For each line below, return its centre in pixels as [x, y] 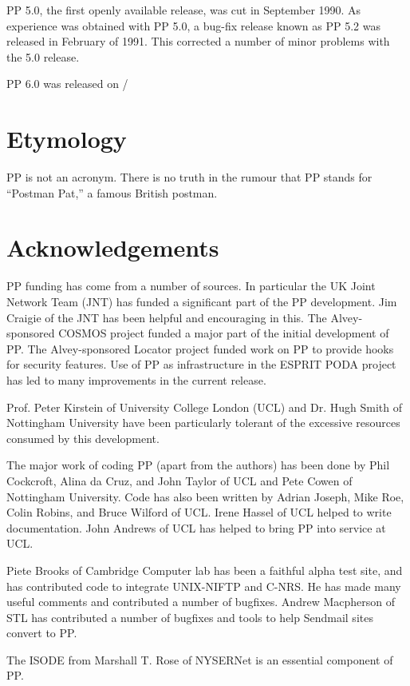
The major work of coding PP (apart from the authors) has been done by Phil [198, 465]
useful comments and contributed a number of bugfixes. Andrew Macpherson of [201, 602]
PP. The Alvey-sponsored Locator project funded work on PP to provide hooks [200, 348]
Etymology [67, 139]
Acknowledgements [113, 247]
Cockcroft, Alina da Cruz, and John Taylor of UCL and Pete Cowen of [179, 480]
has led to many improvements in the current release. [136, 379]
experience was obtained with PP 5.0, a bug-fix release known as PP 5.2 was [193, 25]
